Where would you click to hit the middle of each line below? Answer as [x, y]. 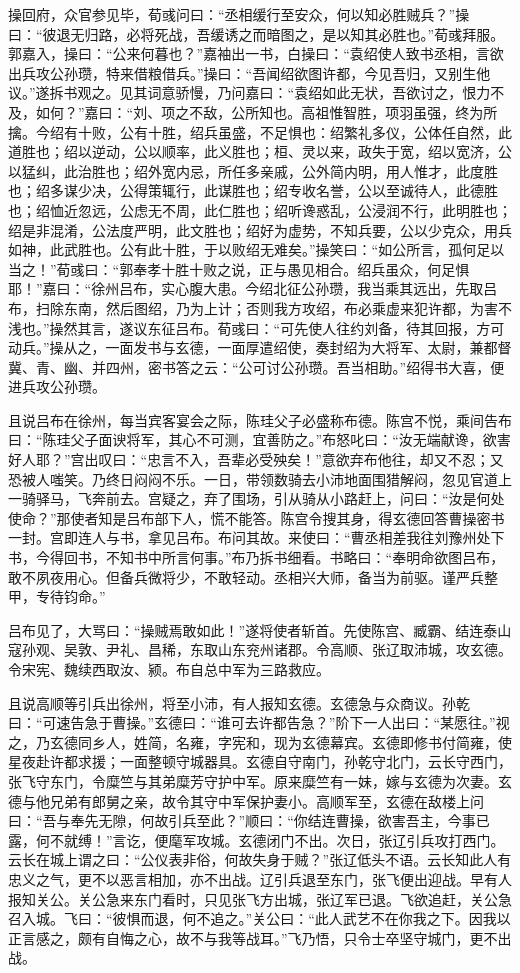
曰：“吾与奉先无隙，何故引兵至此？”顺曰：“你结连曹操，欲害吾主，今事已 [249, 820]
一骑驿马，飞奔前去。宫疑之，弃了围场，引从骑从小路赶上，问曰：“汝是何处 [256, 498]
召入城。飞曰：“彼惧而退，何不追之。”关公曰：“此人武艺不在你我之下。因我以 [259, 918]
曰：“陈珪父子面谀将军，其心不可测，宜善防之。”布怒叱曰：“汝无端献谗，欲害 [259, 439]
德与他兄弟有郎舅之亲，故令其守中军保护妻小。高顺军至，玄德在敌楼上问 [246, 800]
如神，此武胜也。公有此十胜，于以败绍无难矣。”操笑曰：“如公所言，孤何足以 [256, 249]
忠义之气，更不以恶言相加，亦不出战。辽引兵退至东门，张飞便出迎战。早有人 [260, 878]
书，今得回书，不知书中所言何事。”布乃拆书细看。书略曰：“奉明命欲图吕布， [256, 557]
